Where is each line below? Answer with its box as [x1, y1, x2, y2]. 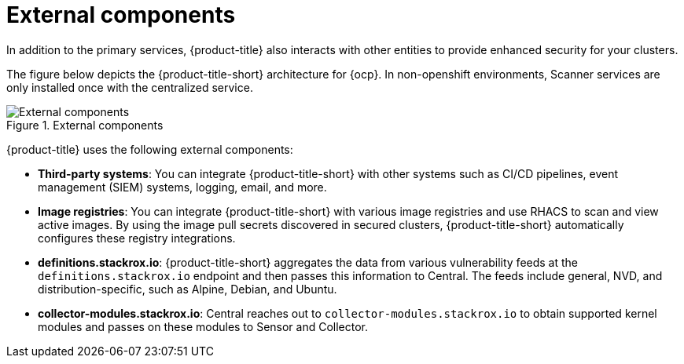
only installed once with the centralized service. [6, 80, 253, 94]
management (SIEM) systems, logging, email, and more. [38, 180, 327, 194]
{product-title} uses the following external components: [6, 142, 293, 156]
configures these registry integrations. [38, 231, 236, 245]
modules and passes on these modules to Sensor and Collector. [38, 319, 369, 333]
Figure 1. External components [6, 118, 164, 132]
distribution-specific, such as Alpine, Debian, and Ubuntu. [38, 282, 337, 296]
